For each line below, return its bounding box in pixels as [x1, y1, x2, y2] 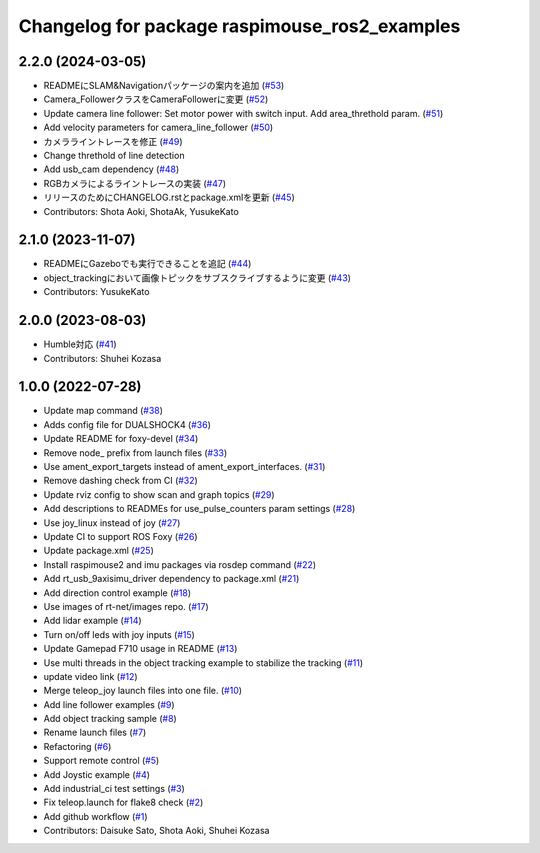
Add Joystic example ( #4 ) [43, 768, 150, 780]
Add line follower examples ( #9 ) [43, 698, 175, 710]
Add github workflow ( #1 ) [43, 810, 149, 822]
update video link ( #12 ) [43, 670, 139, 682]
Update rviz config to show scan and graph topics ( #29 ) [43, 488, 275, 500]
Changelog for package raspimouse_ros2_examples [18, 15, 461, 37]
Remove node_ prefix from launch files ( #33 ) [43, 446, 228, 459]
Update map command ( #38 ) [43, 405, 164, 417]
